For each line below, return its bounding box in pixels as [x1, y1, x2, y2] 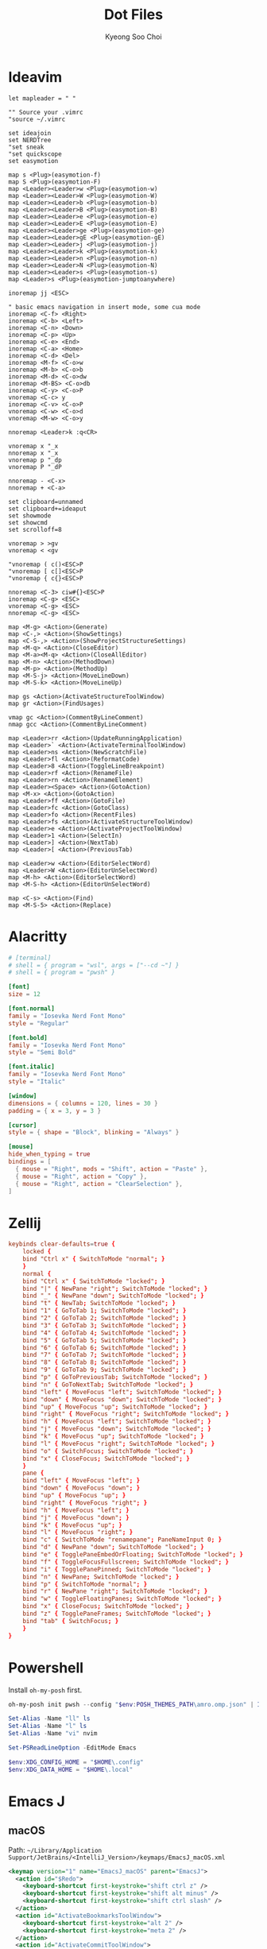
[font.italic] [8, 1063, 56, 1071]
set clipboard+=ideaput [8, 505, 87, 513]
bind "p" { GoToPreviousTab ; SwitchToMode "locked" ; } [22, 1374, 208, 1381]
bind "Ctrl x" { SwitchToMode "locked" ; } [22, 1277, 165, 1285]
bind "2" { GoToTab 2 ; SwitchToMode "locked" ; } [22, 1314, 187, 1323]
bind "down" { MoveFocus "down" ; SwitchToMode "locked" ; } [22, 1395, 222, 1404]
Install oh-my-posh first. [8, 1685, 83, 1695]
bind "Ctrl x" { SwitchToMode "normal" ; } [22, 1255, 165, 1263]
